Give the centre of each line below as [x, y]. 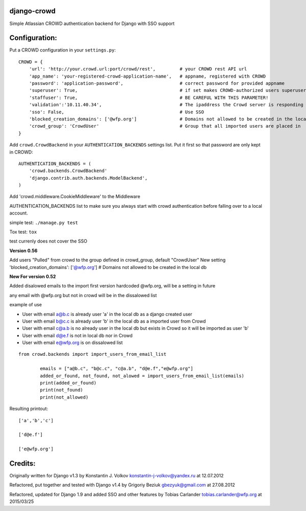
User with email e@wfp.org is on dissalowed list [72, 343]
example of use [26, 305]
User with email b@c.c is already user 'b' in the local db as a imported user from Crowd [114, 321]
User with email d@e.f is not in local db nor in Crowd [77, 335]
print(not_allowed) [64, 397]
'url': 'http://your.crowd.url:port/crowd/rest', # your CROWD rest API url [138, 69]
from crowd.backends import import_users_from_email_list [93, 354]
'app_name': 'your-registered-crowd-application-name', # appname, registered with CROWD [147, 76]
